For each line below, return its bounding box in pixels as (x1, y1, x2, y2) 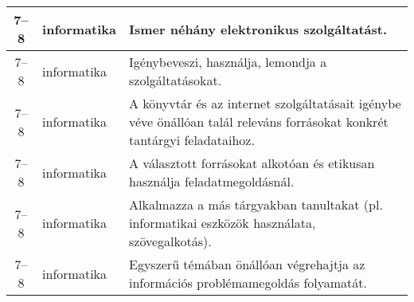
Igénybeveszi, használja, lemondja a (129, 53, 327, 71)
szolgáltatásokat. (129, 71, 222, 89)
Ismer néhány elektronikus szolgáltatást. (129, 19, 388, 38)
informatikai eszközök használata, (129, 214, 316, 232)
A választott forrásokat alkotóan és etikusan (129, 154, 375, 172)
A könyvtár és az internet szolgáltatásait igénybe (129, 94, 401, 112)
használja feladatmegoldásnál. (129, 172, 295, 190)
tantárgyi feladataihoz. (129, 131, 255, 149)
